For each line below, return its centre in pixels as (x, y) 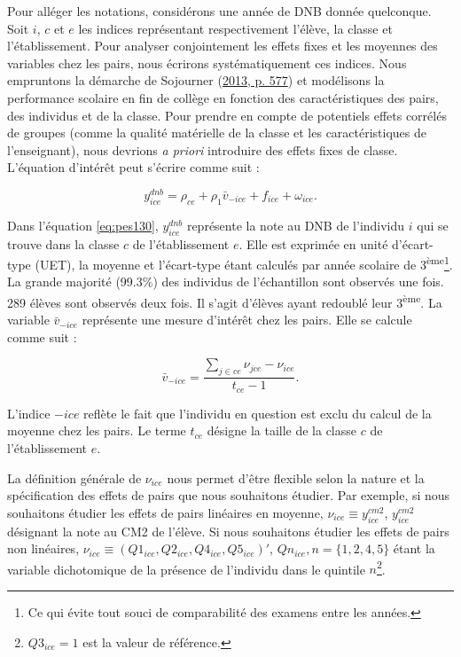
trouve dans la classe (63, 243)
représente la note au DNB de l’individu (296, 225)
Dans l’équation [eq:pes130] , (83, 225)
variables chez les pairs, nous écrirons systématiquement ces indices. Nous (207, 63)
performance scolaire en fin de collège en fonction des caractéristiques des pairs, (223, 97)
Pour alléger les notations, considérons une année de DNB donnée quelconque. (219, 11)
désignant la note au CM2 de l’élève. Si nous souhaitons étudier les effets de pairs (228, 531)
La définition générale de (74, 477)
